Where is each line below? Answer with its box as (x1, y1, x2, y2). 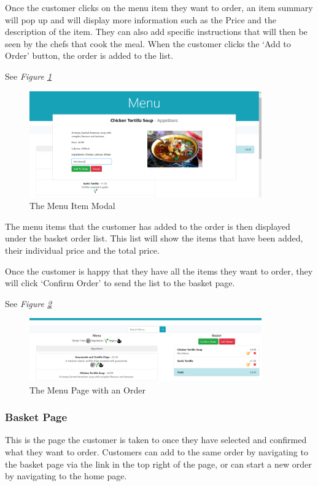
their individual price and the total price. (5, 244, 160, 257)
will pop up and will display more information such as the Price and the (5, 13, 276, 26)
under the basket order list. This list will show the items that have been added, (5, 232, 303, 245)
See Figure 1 (5, 69, 52, 82)
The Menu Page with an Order (29, 383, 145, 396)
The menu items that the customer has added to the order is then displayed (5, 219, 290, 232)
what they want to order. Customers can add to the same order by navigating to (5, 446, 308, 458)
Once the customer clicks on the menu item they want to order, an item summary (5, 1, 313, 13)
